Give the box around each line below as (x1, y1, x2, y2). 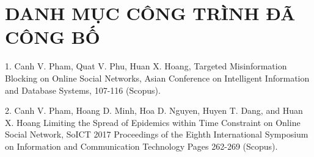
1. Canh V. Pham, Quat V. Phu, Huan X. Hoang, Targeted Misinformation (5, 60, 287, 72)
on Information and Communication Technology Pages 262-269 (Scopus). (5, 139, 278, 152)
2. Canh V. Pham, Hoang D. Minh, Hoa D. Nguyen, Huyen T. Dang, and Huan (5, 104, 303, 117)
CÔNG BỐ (5, 24, 100, 49)
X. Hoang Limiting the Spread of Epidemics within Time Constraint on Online (5, 116, 301, 128)
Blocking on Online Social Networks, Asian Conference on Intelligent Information (5, 71, 310, 84)
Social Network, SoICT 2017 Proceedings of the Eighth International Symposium (5, 128, 309, 141)
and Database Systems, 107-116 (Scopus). (5, 83, 161, 96)
